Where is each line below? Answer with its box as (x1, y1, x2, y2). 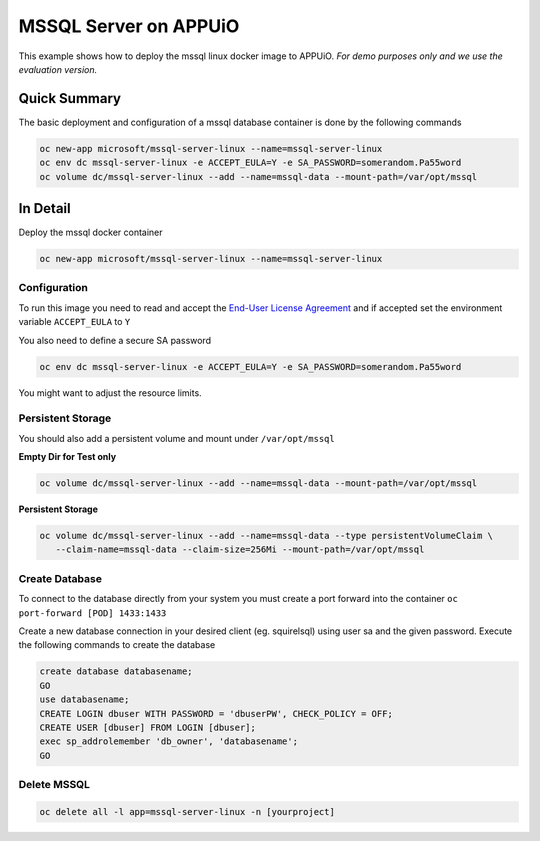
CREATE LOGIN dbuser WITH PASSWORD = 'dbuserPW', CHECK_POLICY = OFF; (39, 708, 394, 719)
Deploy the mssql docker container (18, 226, 164, 239)
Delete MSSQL (18, 778, 90, 792)
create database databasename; (39, 666, 194, 677)
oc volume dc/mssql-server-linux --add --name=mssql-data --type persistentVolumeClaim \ (39, 530, 494, 542)
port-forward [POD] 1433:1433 (18, 607, 167, 619)
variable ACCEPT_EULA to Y (18, 316, 131, 328)
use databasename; (39, 694, 130, 705)
